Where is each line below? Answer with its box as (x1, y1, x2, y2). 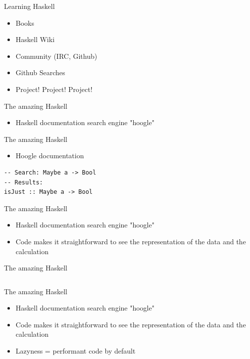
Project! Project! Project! (15, 84, 93, 94)
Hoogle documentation (15, 150, 84, 161)
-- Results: (4, 179, 43, 186)
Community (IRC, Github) (15, 50, 98, 61)
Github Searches (15, 67, 65, 78)
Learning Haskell (4, 1, 55, 11)
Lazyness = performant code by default (15, 346, 136, 356)
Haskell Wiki (15, 34, 55, 45)
